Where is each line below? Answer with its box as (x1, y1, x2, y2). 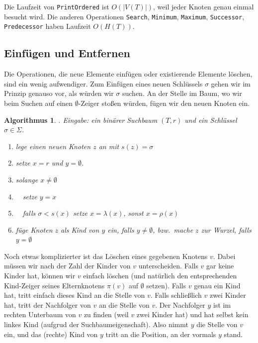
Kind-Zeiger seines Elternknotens (4, 280, 105, 290)
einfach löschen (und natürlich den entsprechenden (83, 270, 237, 281)
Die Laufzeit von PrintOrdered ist (4, 1, 109, 11)
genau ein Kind (194, 280, 241, 290)
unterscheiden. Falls (138, 260, 198, 271)
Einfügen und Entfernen (4, 45, 130, 61)
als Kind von (61, 224, 99, 235)
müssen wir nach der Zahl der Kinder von (4, 260, 131, 271)
